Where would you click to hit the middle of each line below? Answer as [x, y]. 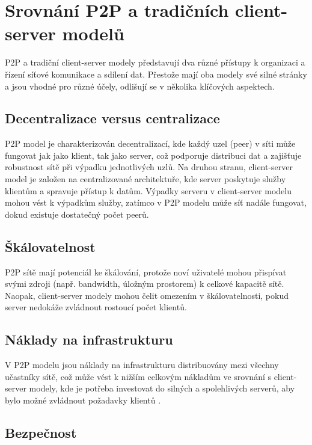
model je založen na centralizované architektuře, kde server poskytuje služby [145, 179]
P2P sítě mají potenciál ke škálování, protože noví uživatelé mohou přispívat [146, 272]
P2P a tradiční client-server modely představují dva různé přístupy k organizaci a [155, 62]
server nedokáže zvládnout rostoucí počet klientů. [96, 307]
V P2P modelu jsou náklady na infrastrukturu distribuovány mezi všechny [142, 365]
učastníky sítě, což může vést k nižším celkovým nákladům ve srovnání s [138, 376]
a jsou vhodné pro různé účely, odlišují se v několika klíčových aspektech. [140, 86]
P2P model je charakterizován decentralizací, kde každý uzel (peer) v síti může [150, 143]
